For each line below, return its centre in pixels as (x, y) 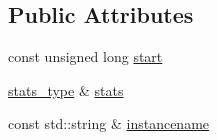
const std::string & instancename (109, 123)
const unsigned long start (85, 56)
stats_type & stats (66, 89)
